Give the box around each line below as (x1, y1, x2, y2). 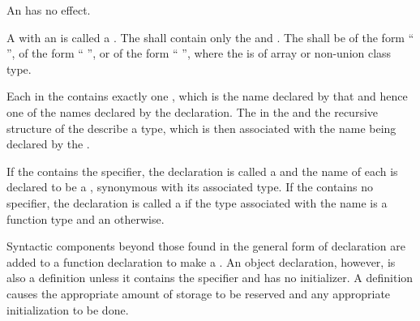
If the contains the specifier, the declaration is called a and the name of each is (6, 162, 398, 179)
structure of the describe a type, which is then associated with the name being (6, 119, 396, 136)
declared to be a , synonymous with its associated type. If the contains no (6, 178, 373, 195)
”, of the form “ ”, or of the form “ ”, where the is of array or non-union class (6, 45, 392, 62)
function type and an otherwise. (6, 210, 165, 227)
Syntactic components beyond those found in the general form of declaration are (6, 238, 405, 255)
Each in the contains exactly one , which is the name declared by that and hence (6, 88, 408, 105)
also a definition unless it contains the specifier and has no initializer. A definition (6, 269, 414, 286)
